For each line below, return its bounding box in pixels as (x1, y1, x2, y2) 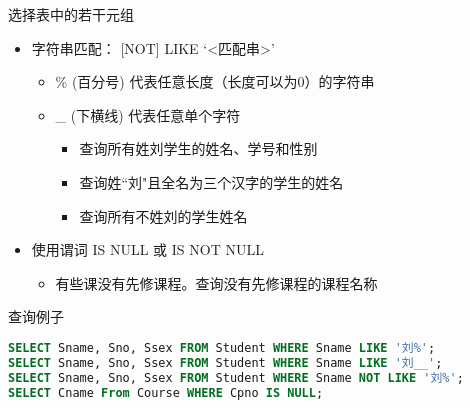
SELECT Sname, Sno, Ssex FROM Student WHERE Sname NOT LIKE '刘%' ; (8, 370, 464, 385)
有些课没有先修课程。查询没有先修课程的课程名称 (55, 272, 378, 293)
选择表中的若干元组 (8, 4, 134, 24)
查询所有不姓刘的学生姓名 (79, 205, 248, 226)
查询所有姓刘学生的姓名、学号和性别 (79, 138, 318, 159)
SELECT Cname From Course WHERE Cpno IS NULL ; (8, 385, 324, 400)
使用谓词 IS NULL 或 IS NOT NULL (31, 239, 264, 260)
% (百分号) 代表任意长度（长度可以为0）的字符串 (55, 71, 375, 92)
